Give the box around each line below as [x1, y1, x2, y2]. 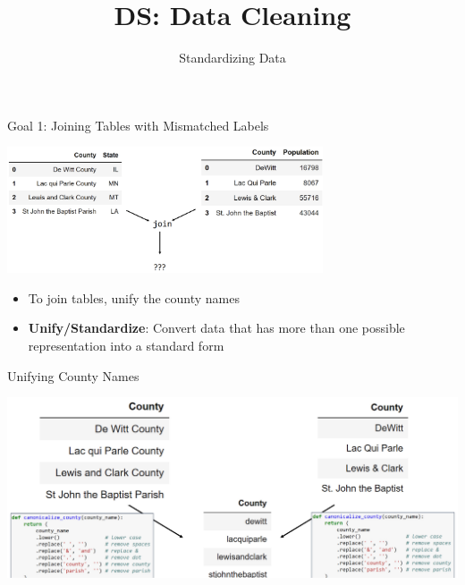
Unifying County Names [7, 366, 139, 385]
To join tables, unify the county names [28, 288, 241, 307]
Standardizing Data [179, 48, 286, 67]
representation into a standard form [28, 336, 224, 354]
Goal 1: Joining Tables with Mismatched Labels [7, 115, 269, 134]
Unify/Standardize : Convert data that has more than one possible [28, 318, 405, 337]
